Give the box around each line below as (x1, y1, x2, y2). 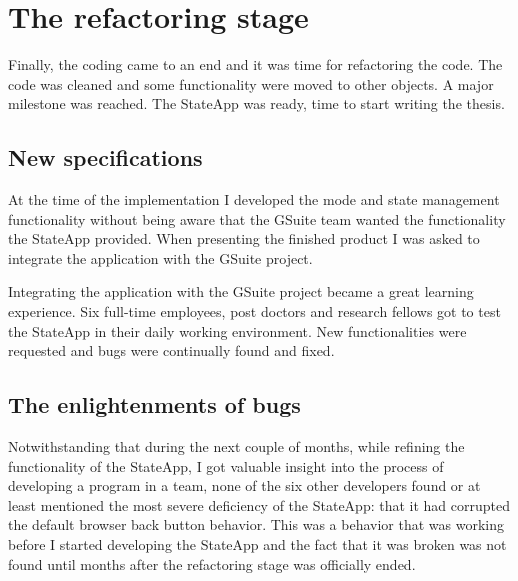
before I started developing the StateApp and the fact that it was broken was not (8, 534, 507, 555)
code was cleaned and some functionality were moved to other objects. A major (8, 73, 494, 94)
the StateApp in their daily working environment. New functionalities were (8, 320, 467, 341)
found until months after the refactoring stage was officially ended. (8, 553, 416, 574)
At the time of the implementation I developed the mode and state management (8, 189, 500, 210)
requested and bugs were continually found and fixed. (8, 340, 335, 361)
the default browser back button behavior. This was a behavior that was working (8, 514, 504, 535)
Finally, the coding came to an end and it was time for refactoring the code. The (8, 54, 503, 75)
